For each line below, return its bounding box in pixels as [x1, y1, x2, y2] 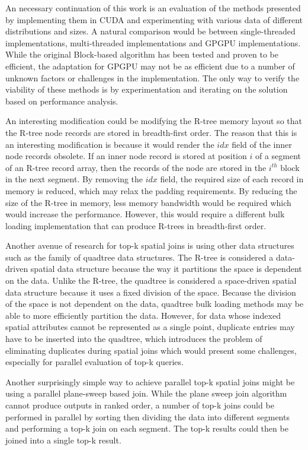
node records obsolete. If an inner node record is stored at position [5, 150, 247, 162]
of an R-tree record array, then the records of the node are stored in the [5, 161, 267, 173]
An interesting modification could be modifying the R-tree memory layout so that [5, 115, 302, 127]
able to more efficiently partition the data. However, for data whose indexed [5, 309, 281, 321]
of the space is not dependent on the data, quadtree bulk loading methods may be [5, 297, 304, 310]
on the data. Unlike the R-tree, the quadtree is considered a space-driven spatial [5, 274, 297, 287]
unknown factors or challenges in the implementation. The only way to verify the [5, 71, 300, 84]
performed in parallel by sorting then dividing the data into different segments [5, 410, 290, 423]
